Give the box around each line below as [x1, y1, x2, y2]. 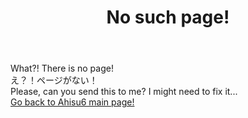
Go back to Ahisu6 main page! [10, 96, 135, 108]
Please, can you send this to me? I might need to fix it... [10, 86, 238, 98]
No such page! [106, 6, 230, 29]
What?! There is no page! [10, 62, 114, 75]
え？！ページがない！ [10, 74, 98, 86]
